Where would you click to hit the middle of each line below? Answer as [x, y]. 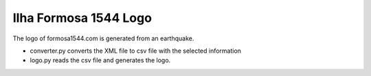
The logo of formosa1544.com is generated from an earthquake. [103, 38]
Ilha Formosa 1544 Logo [82, 18]
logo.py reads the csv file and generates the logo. [100, 60]
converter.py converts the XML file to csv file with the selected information [136, 51]
